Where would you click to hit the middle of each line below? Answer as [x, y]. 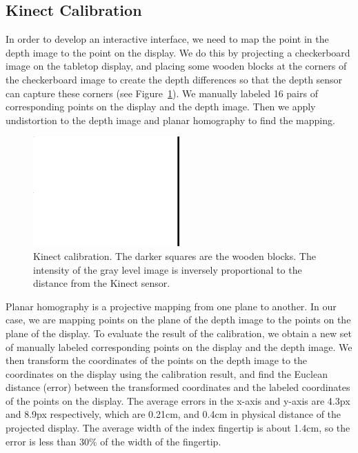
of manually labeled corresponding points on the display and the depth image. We [179, 346]
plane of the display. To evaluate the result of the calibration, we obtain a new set [179, 333]
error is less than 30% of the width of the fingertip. [113, 441]
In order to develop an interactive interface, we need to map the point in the [167, 39]
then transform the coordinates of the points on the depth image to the [157, 360]
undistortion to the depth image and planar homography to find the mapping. [170, 120]
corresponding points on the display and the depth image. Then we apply [161, 107]
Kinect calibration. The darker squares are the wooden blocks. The [175, 255]
